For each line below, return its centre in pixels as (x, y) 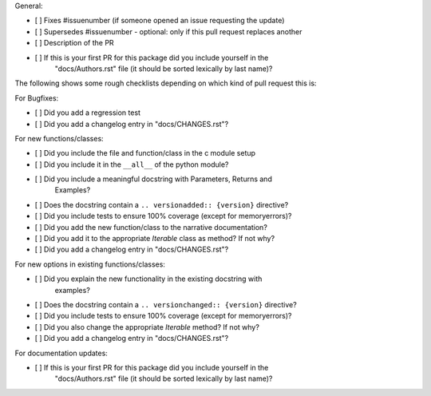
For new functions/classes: (59, 138)
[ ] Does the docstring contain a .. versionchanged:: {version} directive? (166, 304)
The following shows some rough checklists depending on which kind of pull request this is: (166, 83)
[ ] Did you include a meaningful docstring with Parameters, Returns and (154, 179)
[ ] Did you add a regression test (88, 113)
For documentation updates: (61, 353)
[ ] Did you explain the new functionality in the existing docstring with (148, 279)
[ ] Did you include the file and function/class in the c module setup (145, 153)
